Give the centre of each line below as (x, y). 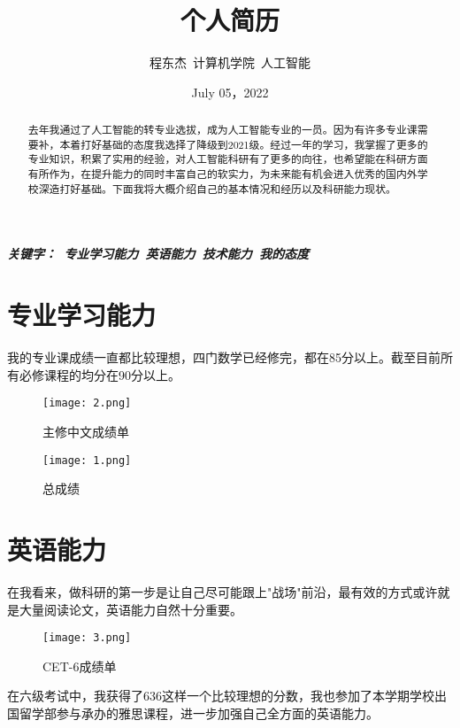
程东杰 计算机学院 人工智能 (230, 62)
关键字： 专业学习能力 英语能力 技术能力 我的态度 (158, 254)
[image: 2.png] (87, 403)
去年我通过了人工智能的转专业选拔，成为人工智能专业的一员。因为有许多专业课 (222, 130)
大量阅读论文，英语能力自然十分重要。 (130, 609)
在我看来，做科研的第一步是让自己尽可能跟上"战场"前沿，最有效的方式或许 (222, 591)
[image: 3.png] (87, 638)
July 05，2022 (230, 92)
